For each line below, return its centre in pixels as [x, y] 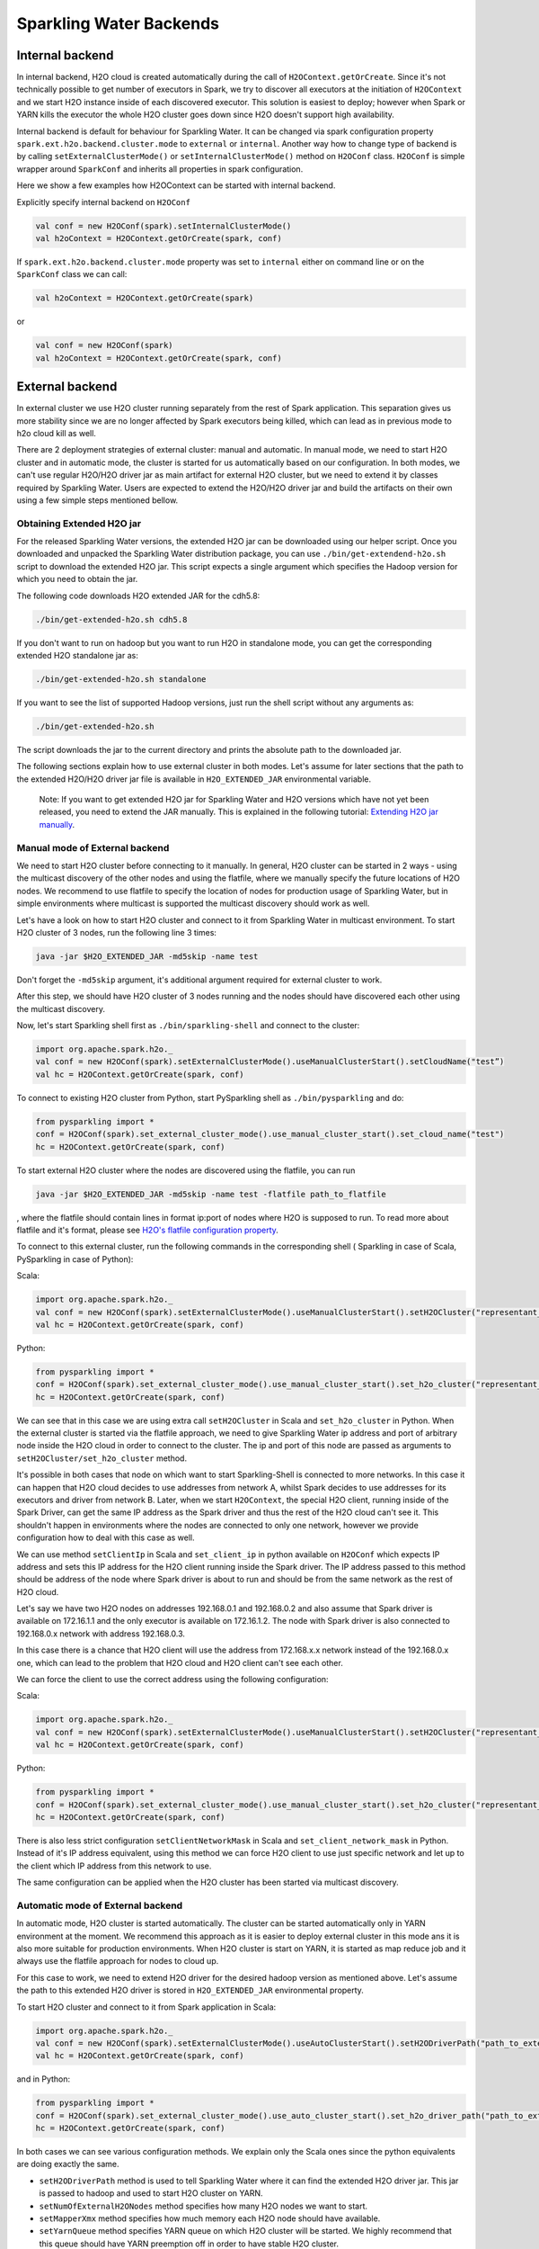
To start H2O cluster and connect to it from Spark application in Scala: [146, 2007]
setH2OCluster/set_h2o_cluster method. [102, 1458]
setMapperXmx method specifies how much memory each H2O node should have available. [210, 2218]
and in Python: [44, 2079]
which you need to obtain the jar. [77, 579]
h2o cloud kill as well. [56, 433]
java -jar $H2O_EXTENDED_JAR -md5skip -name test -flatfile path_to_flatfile [211, 1194]
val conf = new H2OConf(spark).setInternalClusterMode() [163, 226]
